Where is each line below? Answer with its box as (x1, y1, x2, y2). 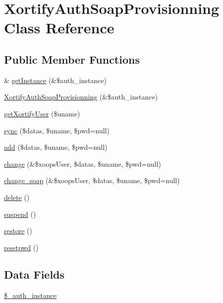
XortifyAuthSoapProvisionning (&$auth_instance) (4, 92, 158, 102)
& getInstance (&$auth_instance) (4, 75, 107, 85)
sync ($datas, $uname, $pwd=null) (4, 125, 110, 135)
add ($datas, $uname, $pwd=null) (4, 142, 108, 152)
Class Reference (4, 17, 114, 38)
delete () (4, 192, 30, 202)
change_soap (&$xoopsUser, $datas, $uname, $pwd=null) (4, 175, 180, 186)
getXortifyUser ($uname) (4, 108, 80, 118)
